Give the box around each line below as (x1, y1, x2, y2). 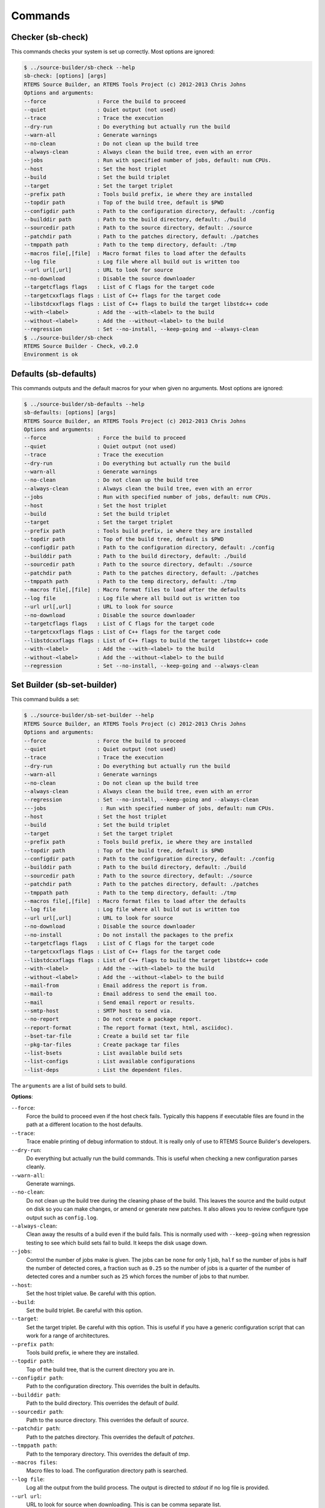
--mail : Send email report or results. (23, 999, 196, 1006)
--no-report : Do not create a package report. (23, 1016, 202, 1022)
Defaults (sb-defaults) (11, 369, 97, 379)
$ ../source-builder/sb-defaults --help (23, 401, 144, 407)
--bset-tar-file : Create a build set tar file (23, 1033, 189, 1040)
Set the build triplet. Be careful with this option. (26, 1307, 143, 1314)
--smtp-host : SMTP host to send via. (23, 1007, 173, 1015)
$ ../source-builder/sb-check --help (23, 64, 135, 71)
